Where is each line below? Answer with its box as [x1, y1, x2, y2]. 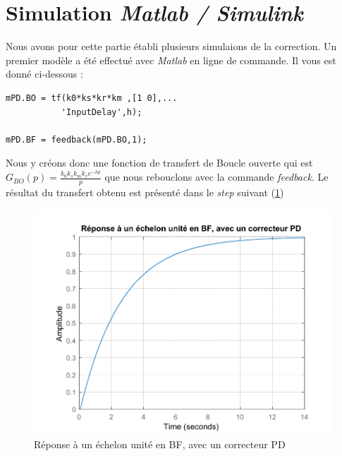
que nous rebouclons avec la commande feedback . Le [104, 169, 329, 184]
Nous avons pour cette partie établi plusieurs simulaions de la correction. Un [6, 39, 337, 54]
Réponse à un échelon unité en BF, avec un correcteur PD [34, 436, 286, 451]
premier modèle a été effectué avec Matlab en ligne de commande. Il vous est [6, 52, 336, 67]
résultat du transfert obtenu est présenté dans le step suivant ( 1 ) [6, 184, 284, 199]
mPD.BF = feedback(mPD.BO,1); [6, 134, 147, 145]
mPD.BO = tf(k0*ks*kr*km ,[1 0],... [6, 92, 178, 103]
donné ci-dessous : [6, 66, 83, 81]
